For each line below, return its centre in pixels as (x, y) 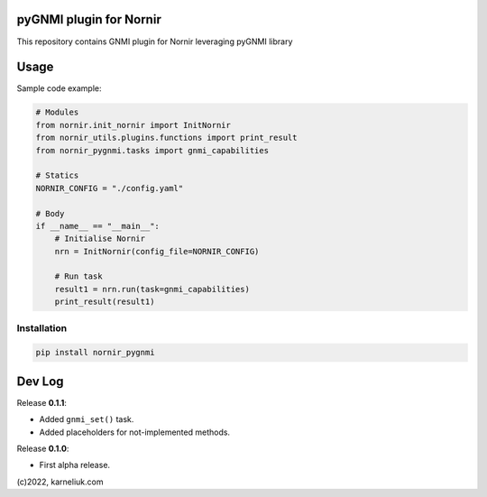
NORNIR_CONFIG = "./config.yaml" (110, 188)
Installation (42, 327)
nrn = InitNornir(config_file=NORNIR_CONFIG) (157, 251)
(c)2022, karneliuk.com (60, 482)
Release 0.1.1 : (41, 402)
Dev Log (40, 381)
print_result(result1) (105, 302)
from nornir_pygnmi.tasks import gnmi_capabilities (152, 150)
